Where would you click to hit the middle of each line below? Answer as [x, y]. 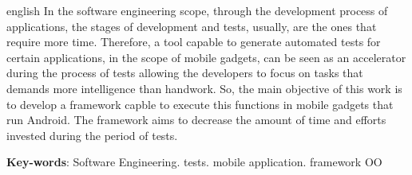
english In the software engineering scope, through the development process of [197, 10]
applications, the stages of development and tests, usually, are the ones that [192, 26]
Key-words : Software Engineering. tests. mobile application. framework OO [194, 162]
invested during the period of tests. [92, 135]
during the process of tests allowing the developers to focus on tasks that [185, 73]
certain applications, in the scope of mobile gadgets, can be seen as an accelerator [206, 57]
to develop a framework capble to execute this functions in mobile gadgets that [200, 104]
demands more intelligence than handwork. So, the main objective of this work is [204, 88]
